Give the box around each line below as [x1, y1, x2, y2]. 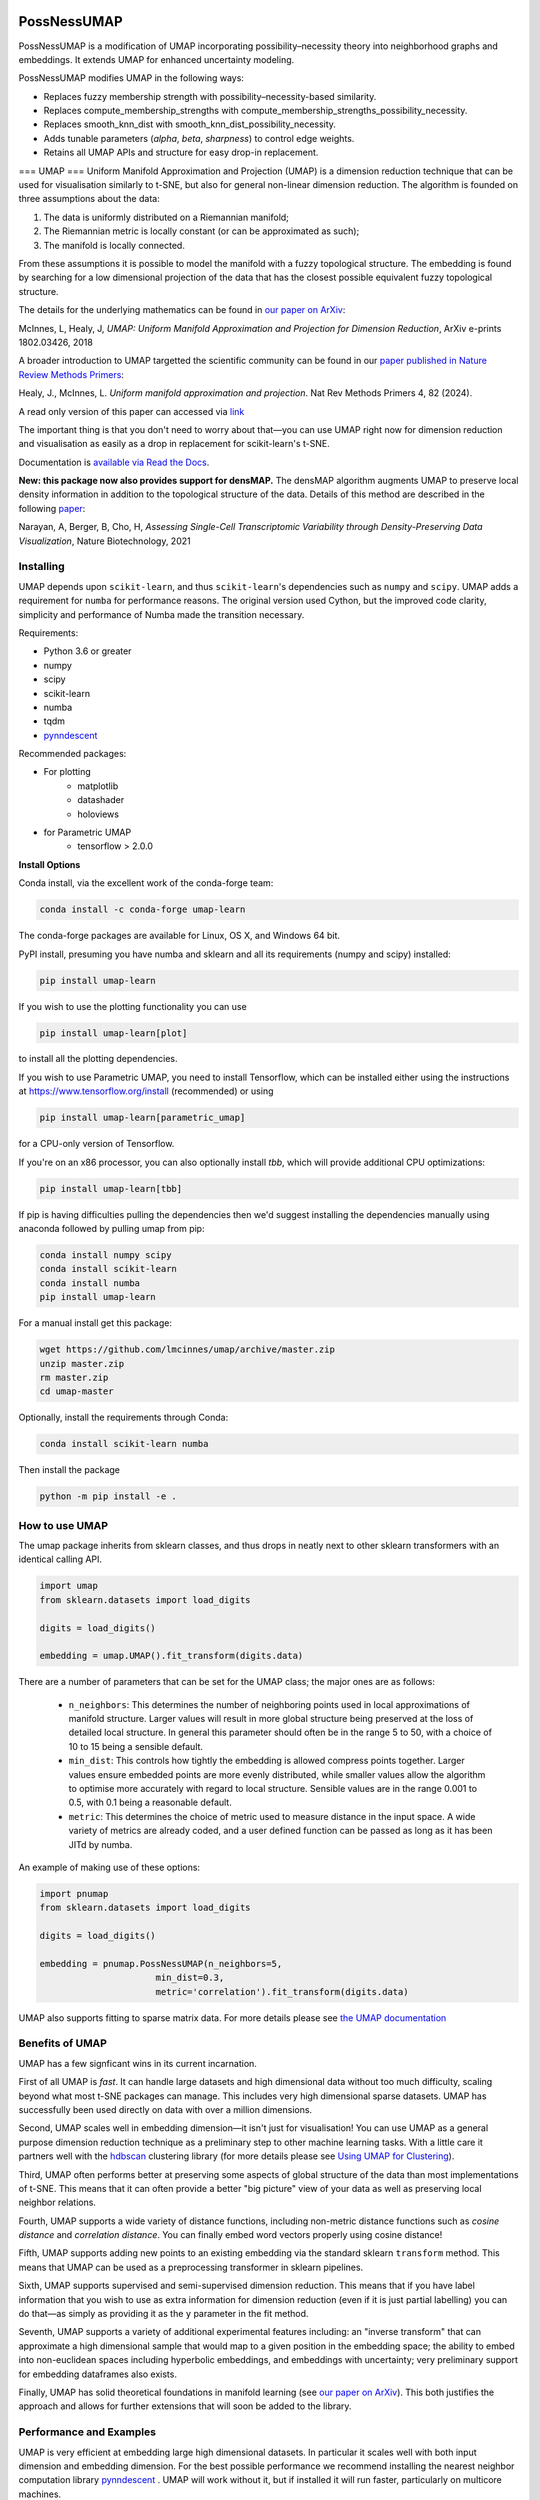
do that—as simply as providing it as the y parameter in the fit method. [18, 2308, 309, 2320]
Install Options [18, 858, 81, 870]
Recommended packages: [18, 748, 127, 760]
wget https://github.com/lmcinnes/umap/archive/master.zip [39, 1344, 335, 1355]
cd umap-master [39, 1386, 114, 1397]
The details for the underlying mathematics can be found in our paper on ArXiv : [18, 304, 346, 316]
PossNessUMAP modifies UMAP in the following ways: [18, 72, 245, 84]
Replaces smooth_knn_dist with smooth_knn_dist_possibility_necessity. [43, 118, 337, 130]
